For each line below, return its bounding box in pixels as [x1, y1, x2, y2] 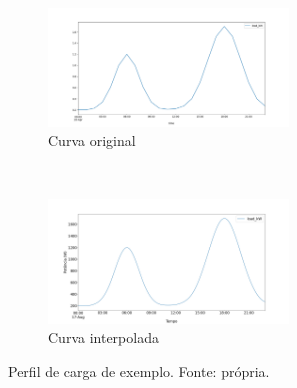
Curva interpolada [48, 327, 159, 348]
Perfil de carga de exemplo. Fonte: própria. [8, 360, 270, 381]
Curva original [48, 130, 136, 151]
